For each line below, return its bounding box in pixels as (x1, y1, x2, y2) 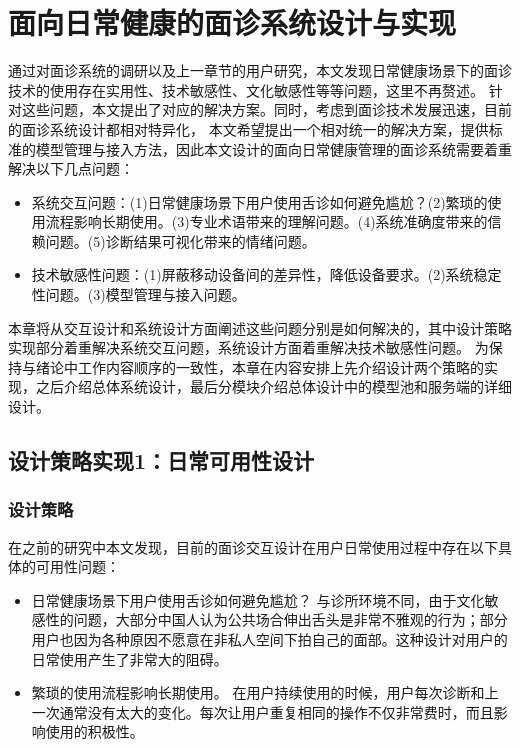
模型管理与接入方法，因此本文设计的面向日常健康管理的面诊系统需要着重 (35, 138, 512, 159)
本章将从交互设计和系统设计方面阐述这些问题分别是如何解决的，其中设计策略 (8, 317, 512, 338)
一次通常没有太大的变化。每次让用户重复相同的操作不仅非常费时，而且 (31, 701, 494, 722)
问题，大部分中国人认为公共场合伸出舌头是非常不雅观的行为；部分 (73, 609, 508, 630)
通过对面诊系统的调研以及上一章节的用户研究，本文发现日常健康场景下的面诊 (8, 60, 512, 81)
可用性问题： (35, 556, 120, 577)
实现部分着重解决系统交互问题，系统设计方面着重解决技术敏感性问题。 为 (8, 337, 489, 358)
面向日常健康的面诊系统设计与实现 (8, 2, 457, 43)
